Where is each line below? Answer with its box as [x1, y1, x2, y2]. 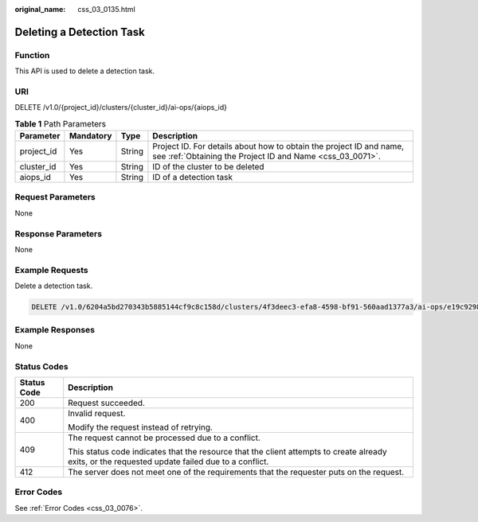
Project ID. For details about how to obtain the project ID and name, [152, 141, 405, 152]
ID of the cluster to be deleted [152, 162, 264, 173]
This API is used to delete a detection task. [14, 66, 155, 76]
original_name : [14, 5, 66, 14]
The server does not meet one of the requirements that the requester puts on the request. [68, 466, 405, 477]
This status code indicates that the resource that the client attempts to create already [68, 446, 387, 457]
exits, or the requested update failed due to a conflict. [68, 456, 269, 467]
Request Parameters [14, 192, 96, 203]
